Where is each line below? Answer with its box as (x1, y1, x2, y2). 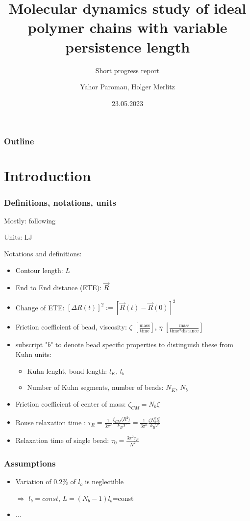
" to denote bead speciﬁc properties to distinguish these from (50, 339, 233, 350)
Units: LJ (4, 232, 32, 242)
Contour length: (15, 265, 63, 275)
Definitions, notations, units (4, 196, 116, 208)
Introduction (4, 165, 91, 186)
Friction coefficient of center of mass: (15, 398, 126, 409)
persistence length (65, 36, 190, 56)
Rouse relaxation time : (15, 417, 86, 427)
